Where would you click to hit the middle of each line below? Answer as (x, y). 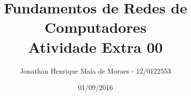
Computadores (95, 27)
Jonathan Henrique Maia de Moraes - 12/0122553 (95, 70)
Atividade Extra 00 (95, 47)
